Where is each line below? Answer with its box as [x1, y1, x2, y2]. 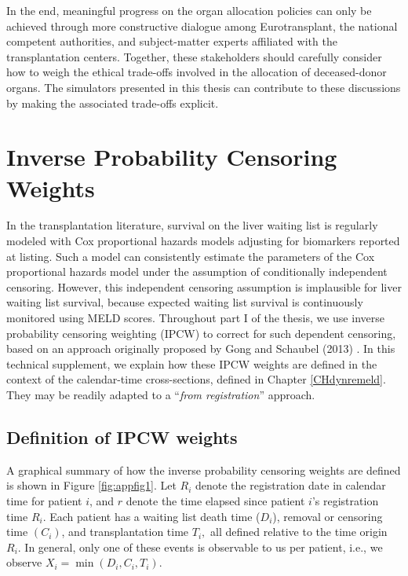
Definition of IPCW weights [6, 424, 238, 449]
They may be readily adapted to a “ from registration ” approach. [6, 387, 315, 402]
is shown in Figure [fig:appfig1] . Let [6, 477, 177, 493]
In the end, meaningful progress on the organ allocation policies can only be [6, 2, 372, 18]
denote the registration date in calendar [195, 477, 386, 493]
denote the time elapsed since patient [126, 492, 305, 508]
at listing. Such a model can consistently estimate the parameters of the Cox [6, 248, 375, 264]
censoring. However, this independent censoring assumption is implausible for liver [6, 278, 402, 295]
